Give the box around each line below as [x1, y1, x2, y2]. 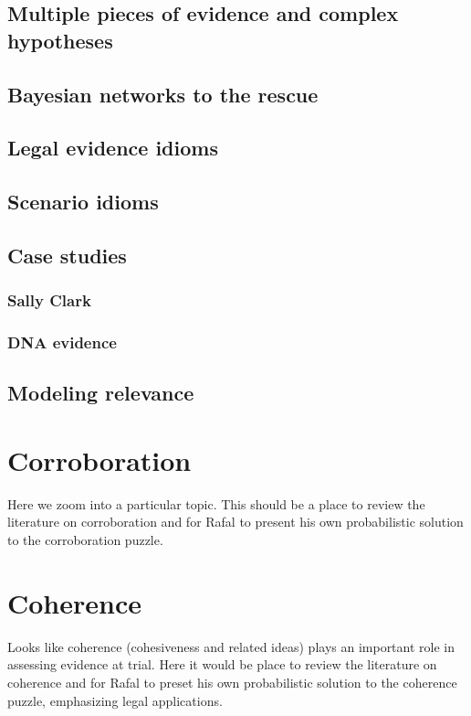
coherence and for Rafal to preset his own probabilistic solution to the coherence [7, 672, 457, 691]
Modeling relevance [7, 379, 194, 407]
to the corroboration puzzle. [7, 530, 163, 550]
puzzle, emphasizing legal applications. [7, 690, 223, 710]
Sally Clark [7, 289, 91, 312]
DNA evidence [7, 331, 117, 354]
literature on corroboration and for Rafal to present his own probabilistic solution [7, 512, 464, 531]
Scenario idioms [7, 187, 159, 216]
